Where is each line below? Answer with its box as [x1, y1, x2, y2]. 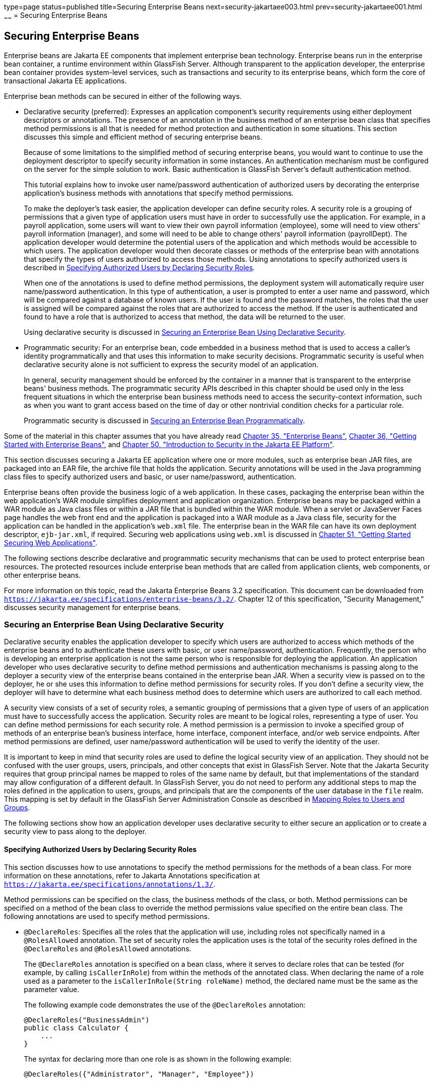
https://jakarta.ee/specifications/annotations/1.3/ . [4, 879, 216, 888]
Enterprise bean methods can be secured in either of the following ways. [4, 91, 242, 100]
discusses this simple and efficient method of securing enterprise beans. [24, 132, 262, 141]
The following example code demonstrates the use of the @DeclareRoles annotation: [24, 1000, 306, 1009]
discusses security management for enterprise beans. [4, 603, 181, 612]
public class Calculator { [24, 1023, 129, 1032]
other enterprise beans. [4, 570, 81, 579]
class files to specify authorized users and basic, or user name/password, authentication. [4, 472, 296, 481]
